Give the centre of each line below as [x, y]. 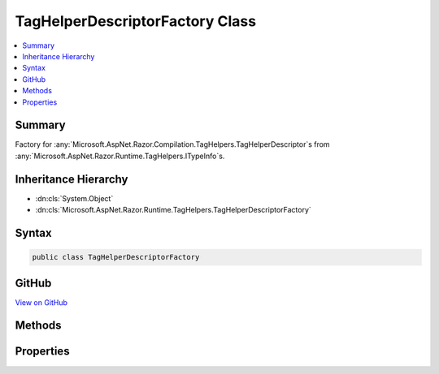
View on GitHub [41, 302]
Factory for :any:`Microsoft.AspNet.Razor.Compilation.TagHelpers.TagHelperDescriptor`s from [172, 144]
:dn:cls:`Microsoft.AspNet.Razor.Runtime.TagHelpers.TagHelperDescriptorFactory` [174, 210]
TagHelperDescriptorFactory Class [135, 21]
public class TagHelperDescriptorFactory [116, 257]
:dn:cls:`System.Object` [74, 198]
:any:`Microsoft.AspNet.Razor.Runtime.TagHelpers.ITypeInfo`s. [120, 156]
